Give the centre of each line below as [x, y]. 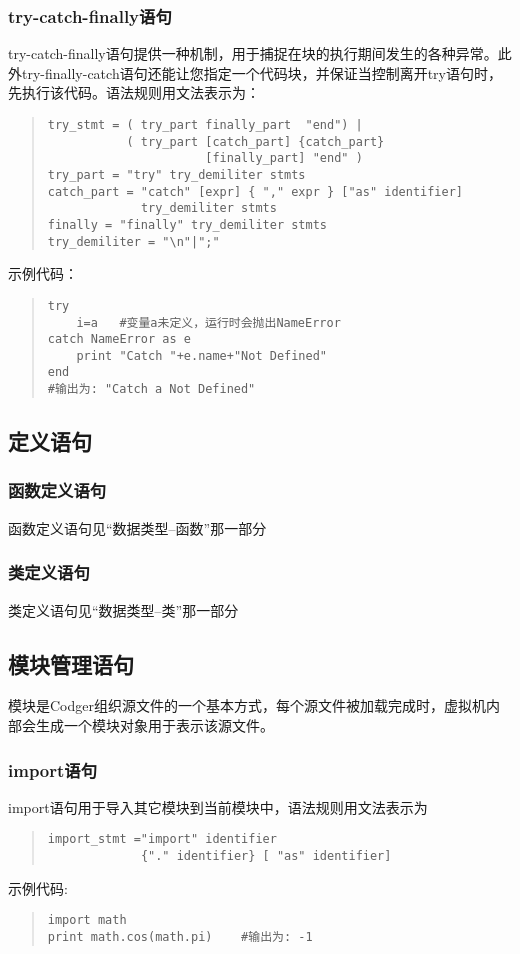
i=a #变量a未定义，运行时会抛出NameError [208, 322]
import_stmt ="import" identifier [162, 839]
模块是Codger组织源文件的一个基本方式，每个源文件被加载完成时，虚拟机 [247, 705]
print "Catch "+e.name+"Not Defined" [201, 355]
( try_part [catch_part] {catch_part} [255, 141]
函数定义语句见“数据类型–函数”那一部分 [137, 527]
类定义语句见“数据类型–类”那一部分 [123, 609]
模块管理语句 [71, 663]
